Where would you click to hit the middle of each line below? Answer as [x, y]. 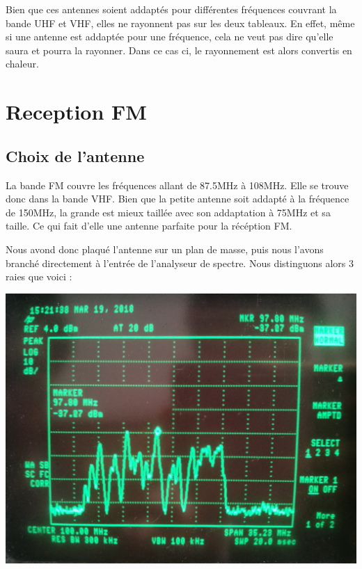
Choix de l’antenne [75, 155]
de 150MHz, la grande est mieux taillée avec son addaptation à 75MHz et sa [168, 212]
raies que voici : [39, 277]
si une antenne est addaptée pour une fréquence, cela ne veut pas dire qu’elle [170, 37]
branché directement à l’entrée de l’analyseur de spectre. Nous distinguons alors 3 [180, 263]
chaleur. [22, 64]
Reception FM [76, 112]
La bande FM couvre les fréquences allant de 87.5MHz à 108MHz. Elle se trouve [177, 185]
